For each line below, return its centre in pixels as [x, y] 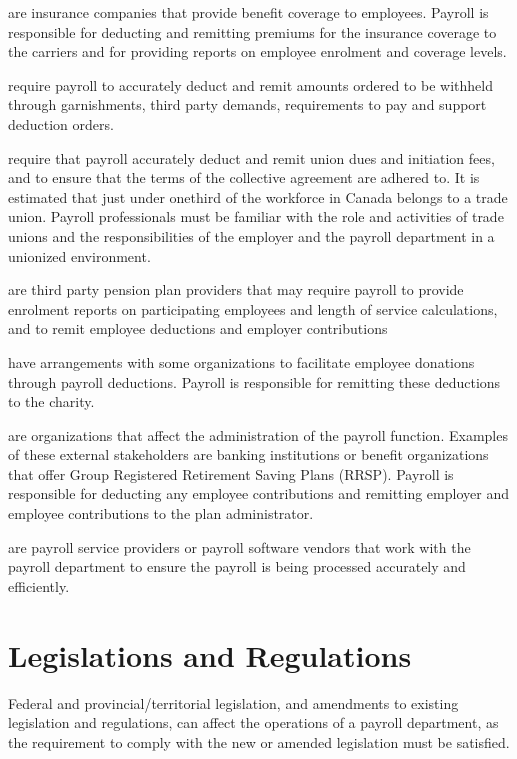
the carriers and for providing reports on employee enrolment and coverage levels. [257, 51]
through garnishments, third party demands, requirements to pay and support [247, 104]
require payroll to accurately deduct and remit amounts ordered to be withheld [250, 84]
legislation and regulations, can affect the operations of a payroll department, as [253, 722]
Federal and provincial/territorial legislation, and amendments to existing [233, 702]
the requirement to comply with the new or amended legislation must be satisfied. [259, 741]
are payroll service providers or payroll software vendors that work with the [239, 546]
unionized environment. [79, 255]
